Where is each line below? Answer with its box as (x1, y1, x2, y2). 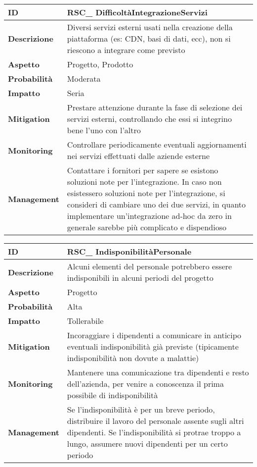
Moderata (67, 73, 101, 84)
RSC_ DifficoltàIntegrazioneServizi (67, 6, 208, 18)
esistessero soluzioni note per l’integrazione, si (67, 187, 225, 199)
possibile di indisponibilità (67, 389, 158, 401)
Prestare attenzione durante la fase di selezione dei (67, 102, 243, 113)
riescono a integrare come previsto (67, 44, 185, 55)
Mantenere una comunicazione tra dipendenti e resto (67, 366, 249, 378)
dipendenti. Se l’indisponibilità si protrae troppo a (67, 426, 241, 438)
